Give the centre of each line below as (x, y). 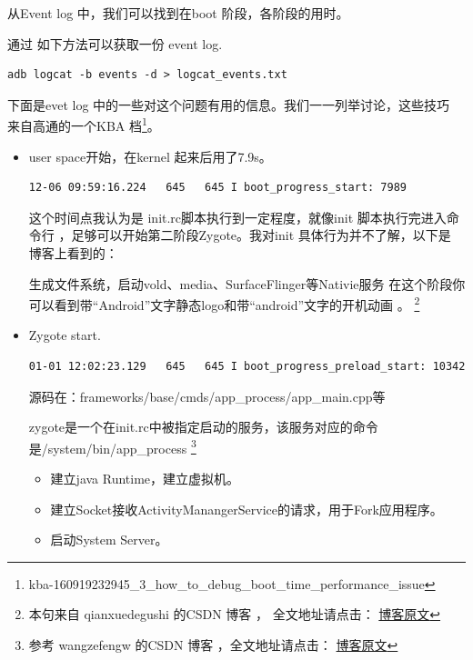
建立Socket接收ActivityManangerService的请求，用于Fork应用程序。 (247, 509)
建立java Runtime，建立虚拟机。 (145, 479)
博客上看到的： (73, 253)
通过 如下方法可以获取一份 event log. (115, 43)
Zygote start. (65, 335)
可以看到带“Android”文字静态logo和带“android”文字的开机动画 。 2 (224, 303)
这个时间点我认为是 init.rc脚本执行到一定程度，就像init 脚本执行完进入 (237, 217)
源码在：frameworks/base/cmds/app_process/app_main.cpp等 (207, 396)
